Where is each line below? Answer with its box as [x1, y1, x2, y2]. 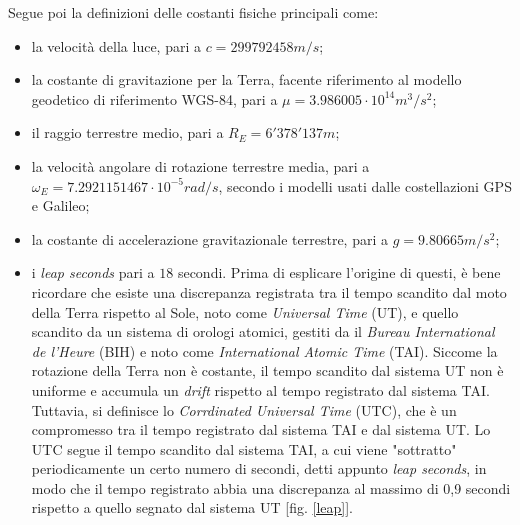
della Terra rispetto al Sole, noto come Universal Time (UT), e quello [31, 301, 459, 322]
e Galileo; [31, 195, 90, 216]
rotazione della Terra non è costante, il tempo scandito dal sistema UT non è [31, 360, 504, 381]
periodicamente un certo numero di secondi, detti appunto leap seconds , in [31, 458, 487, 479]
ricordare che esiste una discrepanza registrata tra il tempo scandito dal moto [31, 281, 507, 302]
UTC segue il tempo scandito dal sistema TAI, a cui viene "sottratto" [31, 438, 457, 459]
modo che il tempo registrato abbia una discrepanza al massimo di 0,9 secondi [31, 477, 511, 498]
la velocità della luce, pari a [31, 35, 202, 56]
